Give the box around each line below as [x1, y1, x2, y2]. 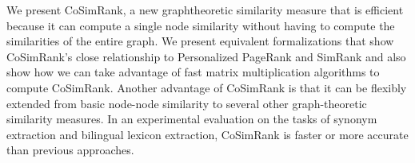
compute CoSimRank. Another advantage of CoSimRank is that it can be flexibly [6, 79, 407, 95]
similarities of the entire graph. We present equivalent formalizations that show [6, 33, 394, 49]
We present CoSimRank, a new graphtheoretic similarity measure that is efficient [6, 2, 404, 17]
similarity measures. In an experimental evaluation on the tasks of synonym [6, 111, 377, 127]
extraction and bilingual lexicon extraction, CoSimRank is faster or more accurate [6, 126, 409, 142]
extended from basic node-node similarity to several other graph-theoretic [6, 95, 367, 111]
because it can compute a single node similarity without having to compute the [6, 17, 395, 33]
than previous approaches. [6, 142, 134, 158]
